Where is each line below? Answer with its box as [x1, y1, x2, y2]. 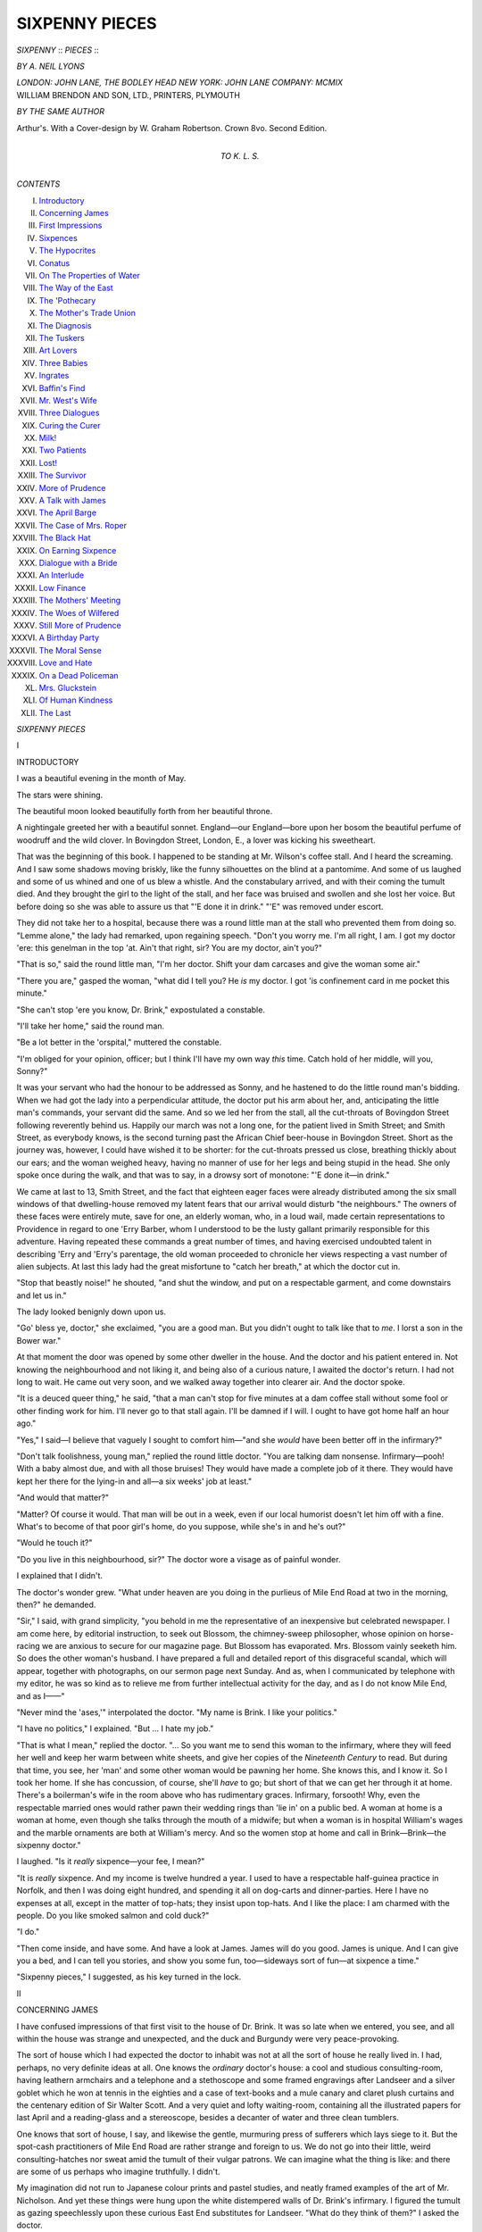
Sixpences [38, 232, 78, 243]
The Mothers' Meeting [38, 595, 121, 606]
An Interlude [38, 570, 85, 580]
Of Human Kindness [38, 695, 113, 705]
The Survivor [38, 470, 87, 481]
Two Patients [38, 445, 87, 455]
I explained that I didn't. [16, 1570, 103, 1581]
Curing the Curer [38, 420, 102, 430]
